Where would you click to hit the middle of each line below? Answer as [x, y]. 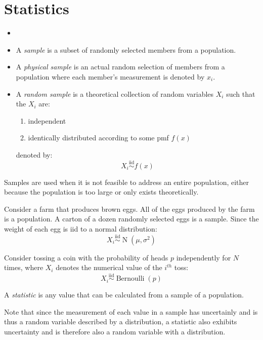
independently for [204, 257]
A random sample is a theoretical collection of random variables [115, 93]
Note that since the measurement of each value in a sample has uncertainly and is [131, 311]
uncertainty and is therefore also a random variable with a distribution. [115, 332]
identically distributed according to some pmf [98, 138]
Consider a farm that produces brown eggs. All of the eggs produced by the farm [129, 209]
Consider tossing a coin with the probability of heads [86, 257]
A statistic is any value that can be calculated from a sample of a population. [124, 295]
